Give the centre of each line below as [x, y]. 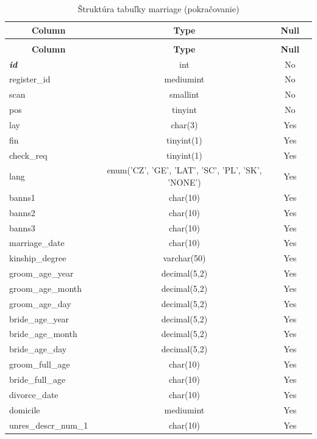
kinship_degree [38, 258]
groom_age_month [46, 288]
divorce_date [34, 394]
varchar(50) [184, 258]
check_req [28, 155]
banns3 [22, 227]
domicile [25, 409]
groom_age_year [41, 273]
